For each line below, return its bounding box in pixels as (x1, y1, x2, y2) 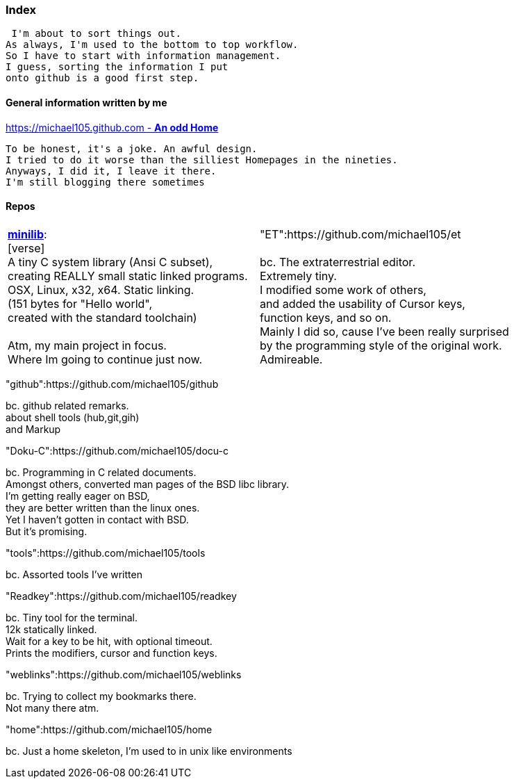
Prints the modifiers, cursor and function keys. (6, 646, 217, 659)
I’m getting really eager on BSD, (6, 489, 150, 502)
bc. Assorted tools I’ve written (6, 568, 142, 580)
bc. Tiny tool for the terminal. (6, 611, 138, 623)
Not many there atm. (6, 701, 99, 714)
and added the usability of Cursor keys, (259, 296, 465, 311)
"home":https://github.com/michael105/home (6, 723, 213, 735)
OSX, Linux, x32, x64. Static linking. (8, 282, 194, 297)
